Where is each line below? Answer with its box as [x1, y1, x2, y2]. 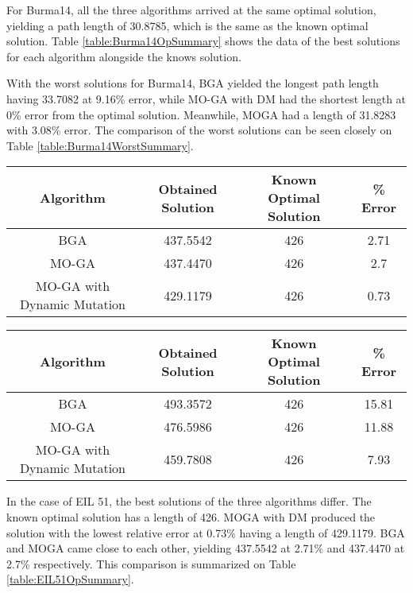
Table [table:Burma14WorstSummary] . [6, 137, 194, 153]
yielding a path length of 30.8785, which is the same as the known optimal [6, 17, 369, 33]
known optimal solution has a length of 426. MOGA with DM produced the [6, 508, 376, 525]
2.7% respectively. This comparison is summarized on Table [6, 555, 296, 572]
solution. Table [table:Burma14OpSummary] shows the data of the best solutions [6, 33, 400, 49]
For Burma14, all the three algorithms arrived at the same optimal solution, [6, 2, 376, 17]
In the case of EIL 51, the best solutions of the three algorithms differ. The [6, 493, 372, 510]
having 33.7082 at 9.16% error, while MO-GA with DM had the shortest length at [6, 90, 407, 107]
